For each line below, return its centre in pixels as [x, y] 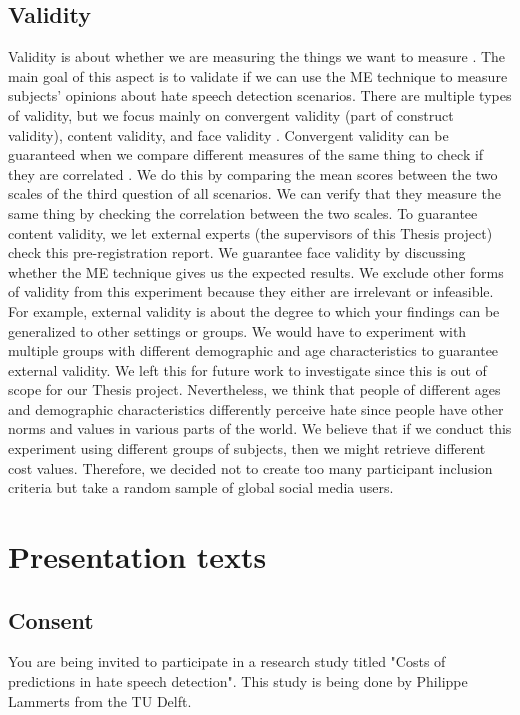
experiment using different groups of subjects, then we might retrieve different [247, 448]
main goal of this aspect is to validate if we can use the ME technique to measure [258, 75]
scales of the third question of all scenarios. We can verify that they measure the [254, 193]
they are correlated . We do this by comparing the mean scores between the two [253, 173]
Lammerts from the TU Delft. [100, 700]
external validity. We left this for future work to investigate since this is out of [247, 369]
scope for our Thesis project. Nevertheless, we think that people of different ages [254, 389]
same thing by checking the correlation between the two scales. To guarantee [243, 212]
